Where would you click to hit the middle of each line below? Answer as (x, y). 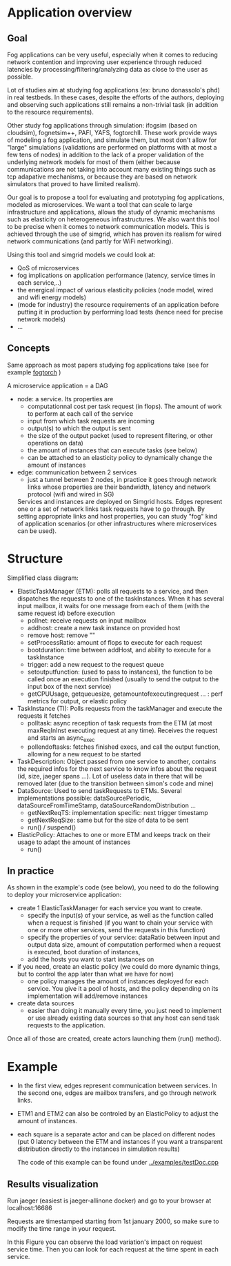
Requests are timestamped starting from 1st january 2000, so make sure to (113, 1221)
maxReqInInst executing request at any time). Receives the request (122, 730)
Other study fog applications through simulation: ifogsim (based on (102, 125)
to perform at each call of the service (80, 413)
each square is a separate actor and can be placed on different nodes (116, 1134)
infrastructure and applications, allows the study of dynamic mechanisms (111, 212)
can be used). (37, 531)
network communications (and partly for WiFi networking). (90, 241)
